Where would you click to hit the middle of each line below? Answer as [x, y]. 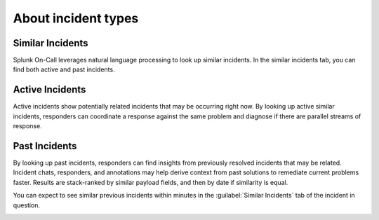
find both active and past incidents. [64, 69]
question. [27, 205]
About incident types [76, 18]
